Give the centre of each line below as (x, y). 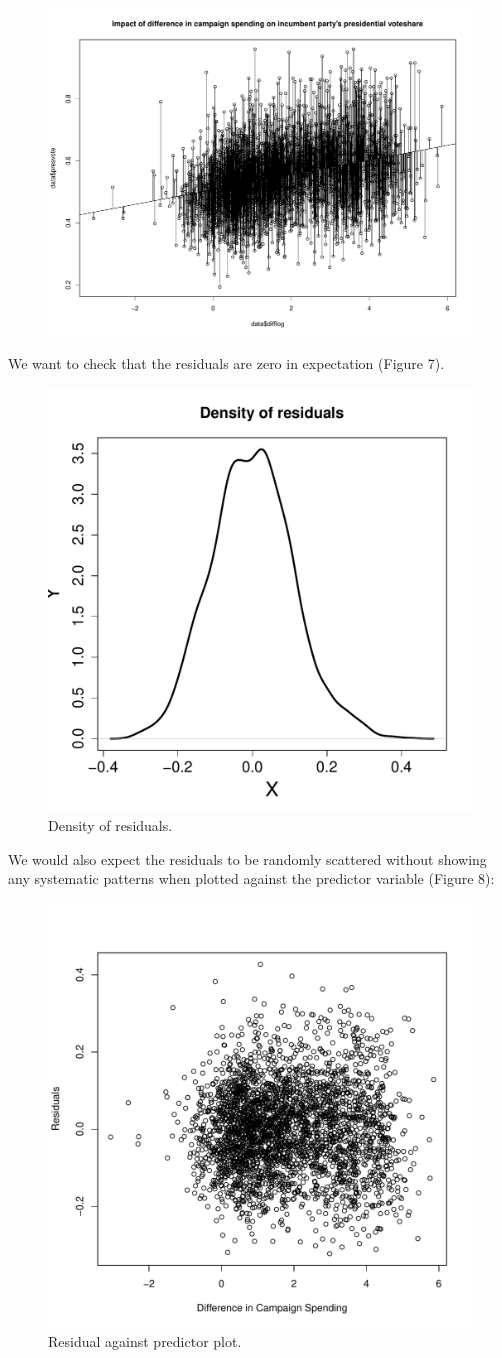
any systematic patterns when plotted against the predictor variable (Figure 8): (251, 878)
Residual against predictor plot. (145, 1340)
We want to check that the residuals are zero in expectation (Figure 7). (226, 363)
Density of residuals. (110, 825)
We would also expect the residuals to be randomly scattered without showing (247, 858)
